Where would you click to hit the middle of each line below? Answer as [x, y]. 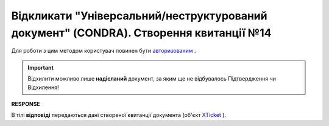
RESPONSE [26, 104]
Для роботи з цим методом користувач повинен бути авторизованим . [104, 51]
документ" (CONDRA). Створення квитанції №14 [141, 33]
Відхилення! [43, 87]
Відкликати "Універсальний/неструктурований [139, 16]
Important [41, 67]
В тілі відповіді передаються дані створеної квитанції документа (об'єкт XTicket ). [119, 115]
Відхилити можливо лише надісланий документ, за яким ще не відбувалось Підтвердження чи [152, 79]
